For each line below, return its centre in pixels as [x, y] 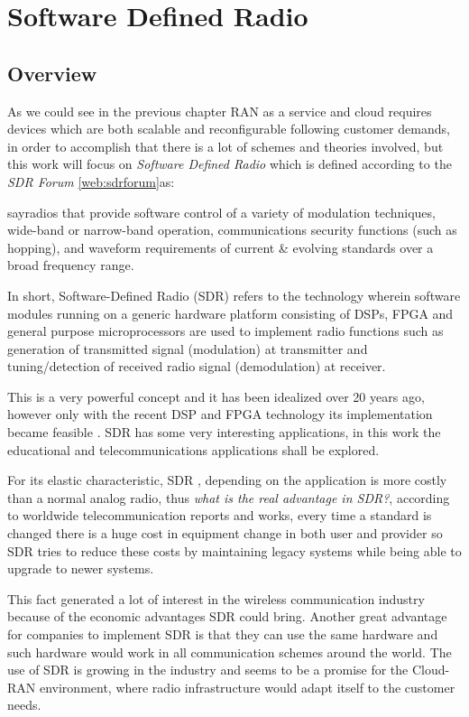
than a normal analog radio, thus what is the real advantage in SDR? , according [229, 497]
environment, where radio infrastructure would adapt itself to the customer [247, 687]
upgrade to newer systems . [81, 568]
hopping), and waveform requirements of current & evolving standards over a [221, 247]
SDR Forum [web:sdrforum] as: [91, 181]
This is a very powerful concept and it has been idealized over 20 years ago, [216, 396]
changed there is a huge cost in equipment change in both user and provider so [225, 533]
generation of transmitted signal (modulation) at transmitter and [188, 348]
